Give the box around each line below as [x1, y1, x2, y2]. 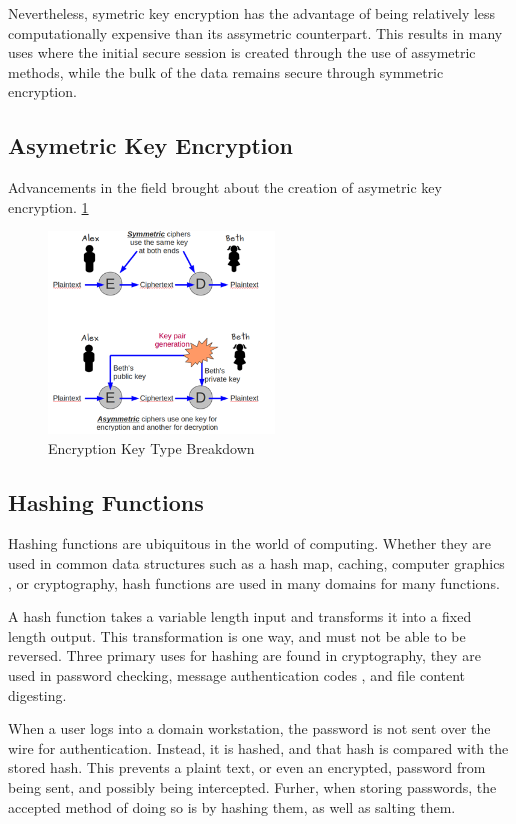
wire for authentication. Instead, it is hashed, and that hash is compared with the [8, 737, 509, 758]
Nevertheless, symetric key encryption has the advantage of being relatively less [8, 3, 496, 23]
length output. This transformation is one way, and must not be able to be [8, 625, 466, 646]
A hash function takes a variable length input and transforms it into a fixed [8, 606, 472, 627]
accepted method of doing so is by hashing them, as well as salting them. [8, 796, 456, 817]
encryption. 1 [8, 196, 89, 217]
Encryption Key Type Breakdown [48, 437, 255, 458]
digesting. [8, 684, 67, 705]
